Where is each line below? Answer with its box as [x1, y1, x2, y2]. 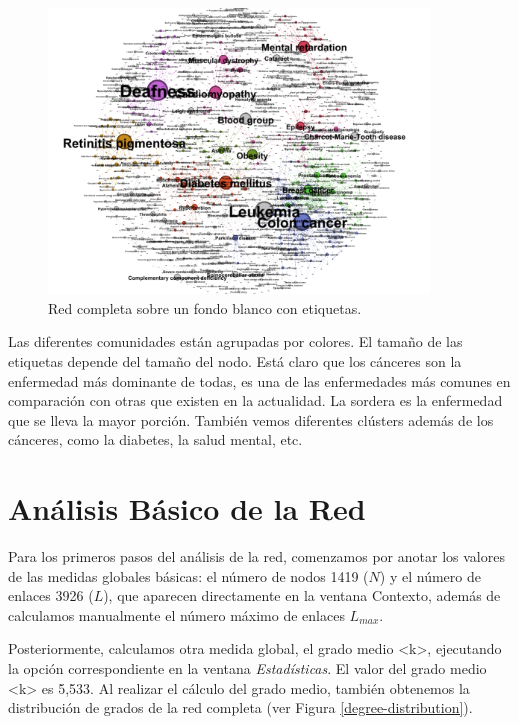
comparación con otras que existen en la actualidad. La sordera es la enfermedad [8, 390, 503, 411]
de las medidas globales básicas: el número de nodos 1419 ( [8, 565, 369, 586]
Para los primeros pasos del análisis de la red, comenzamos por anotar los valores [8, 546, 505, 567]
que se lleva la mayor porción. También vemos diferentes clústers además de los [8, 409, 494, 430]
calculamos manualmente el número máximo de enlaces [8, 604, 345, 625]
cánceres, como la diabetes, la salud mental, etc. [8, 429, 303, 450]
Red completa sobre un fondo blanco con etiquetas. [48, 297, 362, 318]
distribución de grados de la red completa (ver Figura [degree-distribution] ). [8, 697, 473, 718]
